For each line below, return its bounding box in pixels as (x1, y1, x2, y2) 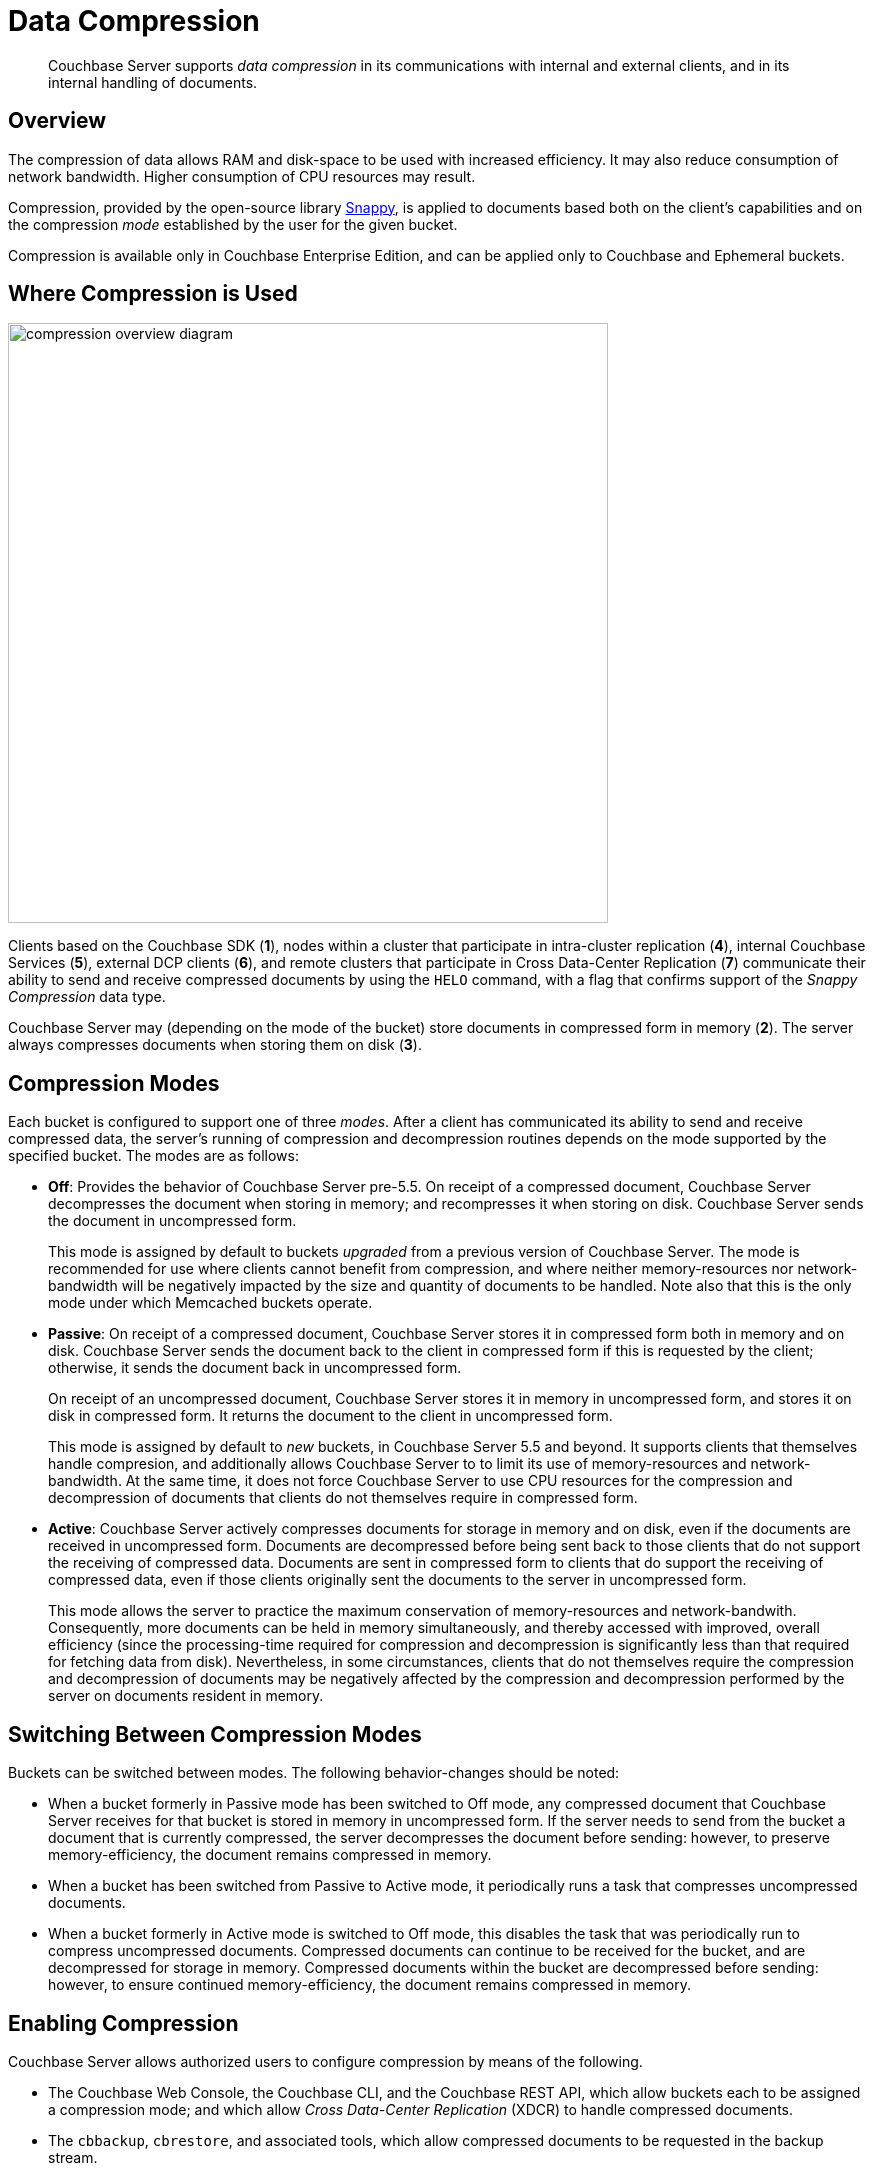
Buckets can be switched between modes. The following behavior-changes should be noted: (8, 1764, 620, 1782)
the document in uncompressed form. (48, 1212, 297, 1230)
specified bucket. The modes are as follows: (8, 1147, 299, 1165)
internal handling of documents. (48, 73, 258, 91)
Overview (8, 108, 107, 134)
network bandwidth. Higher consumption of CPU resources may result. (8, 167, 476, 185)
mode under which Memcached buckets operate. (48, 1294, 373, 1312)
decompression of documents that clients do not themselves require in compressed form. (48, 1489, 638, 1507)
